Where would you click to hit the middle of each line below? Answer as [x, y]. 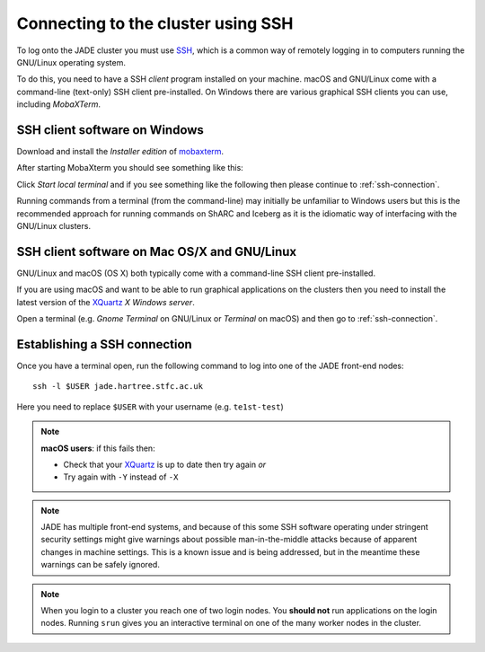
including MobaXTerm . [59, 104]
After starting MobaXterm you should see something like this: [130, 168]
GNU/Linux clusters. [54, 225]
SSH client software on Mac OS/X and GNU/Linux [156, 251]
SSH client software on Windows [110, 130]
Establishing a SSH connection [104, 344]
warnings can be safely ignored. [101, 565]
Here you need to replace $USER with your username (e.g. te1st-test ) [150, 406]
